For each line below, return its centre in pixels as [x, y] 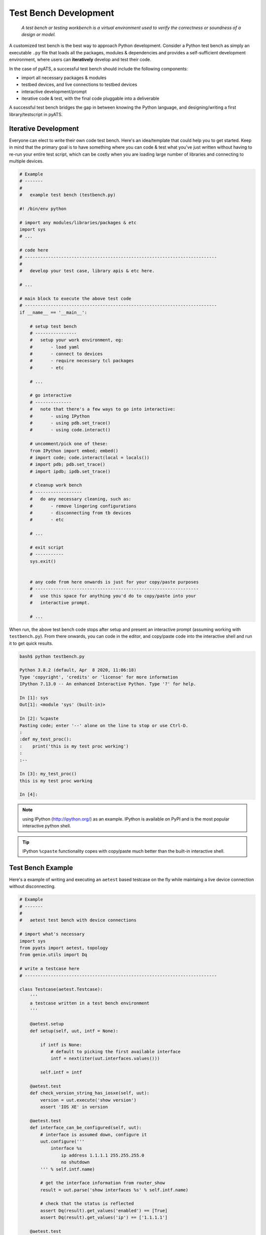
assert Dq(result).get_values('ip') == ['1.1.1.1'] [104, 1217]
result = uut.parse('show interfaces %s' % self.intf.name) [114, 1190]
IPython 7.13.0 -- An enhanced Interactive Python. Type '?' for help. [108, 684]
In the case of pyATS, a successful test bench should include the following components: [99, 69]
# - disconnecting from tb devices [81, 513]
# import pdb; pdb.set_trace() [67, 465]
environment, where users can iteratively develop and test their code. [80, 60]
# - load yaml [55, 347]
